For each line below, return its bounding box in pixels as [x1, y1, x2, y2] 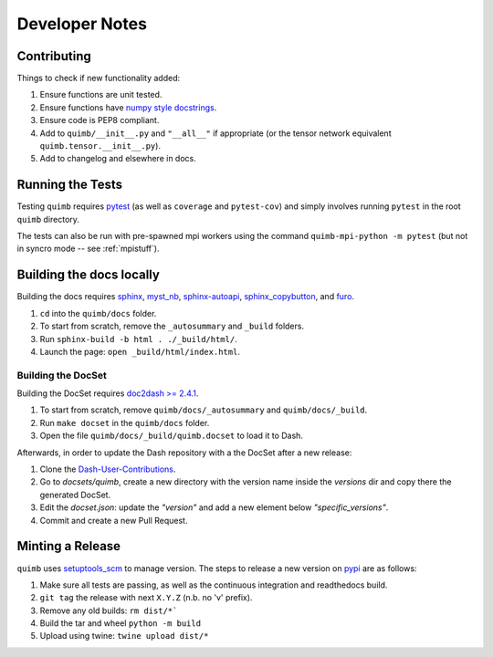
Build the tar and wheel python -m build [39, 618, 201, 629]
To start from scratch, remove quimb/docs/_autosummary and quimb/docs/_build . [39, 404, 368, 415]
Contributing [16, 48, 91, 64]
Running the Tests [16, 177, 123, 193]
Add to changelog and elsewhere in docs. [39, 153, 196, 164]
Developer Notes [16, 14, 148, 34]
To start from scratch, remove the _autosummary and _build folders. [39, 320, 305, 332]
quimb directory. [16, 214, 79, 224]
